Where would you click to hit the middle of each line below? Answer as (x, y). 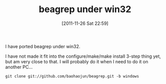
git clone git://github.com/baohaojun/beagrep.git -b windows (72, 76)
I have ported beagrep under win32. (43, 46)
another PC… (19, 67)
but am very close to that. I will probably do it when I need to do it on (77, 61)
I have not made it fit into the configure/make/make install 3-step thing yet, (83, 56)
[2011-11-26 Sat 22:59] (85, 23)
